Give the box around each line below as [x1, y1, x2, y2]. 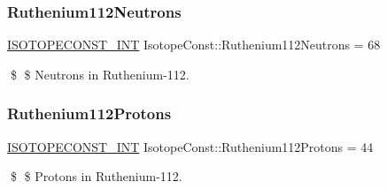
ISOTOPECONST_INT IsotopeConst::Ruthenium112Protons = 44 [7, 137, 374, 155]
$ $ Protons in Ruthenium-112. [10, 167, 182, 185]
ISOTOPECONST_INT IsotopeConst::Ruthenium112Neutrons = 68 [7, 35, 381, 54]
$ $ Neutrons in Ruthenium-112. [10, 64, 190, 83]
